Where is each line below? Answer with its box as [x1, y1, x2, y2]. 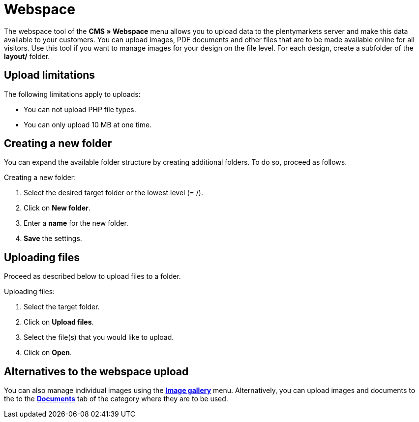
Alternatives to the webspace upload [4, 365, 189, 378]
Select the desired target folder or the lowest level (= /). [24, 188, 203, 197]
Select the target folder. [24, 302, 100, 311]
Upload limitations [4, 69, 95, 82]
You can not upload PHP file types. [24, 105, 136, 114]
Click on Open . [24, 348, 72, 357]
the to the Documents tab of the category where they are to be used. [4, 394, 228, 403]
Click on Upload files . [24, 318, 94, 327]
